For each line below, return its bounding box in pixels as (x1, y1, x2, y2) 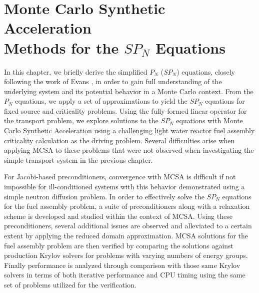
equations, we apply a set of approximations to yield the (15, 96, 187, 106)
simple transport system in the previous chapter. (4, 154, 153, 165)
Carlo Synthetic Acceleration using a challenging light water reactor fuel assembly (4, 125, 255, 136)
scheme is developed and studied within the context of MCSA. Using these (4, 210, 232, 221)
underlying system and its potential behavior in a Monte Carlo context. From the (4, 86, 253, 96)
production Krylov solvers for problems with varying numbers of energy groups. (4, 250, 248, 260)
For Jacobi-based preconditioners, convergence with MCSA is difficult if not (4, 171, 236, 182)
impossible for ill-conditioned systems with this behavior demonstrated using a (4, 181, 245, 192)
